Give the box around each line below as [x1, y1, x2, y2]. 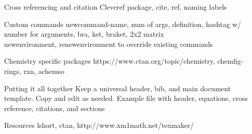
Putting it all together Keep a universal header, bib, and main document [4, 83, 231, 93]
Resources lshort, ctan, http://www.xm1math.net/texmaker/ [4, 120, 194, 130]
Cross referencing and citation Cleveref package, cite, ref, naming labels [4, 2, 227, 12]
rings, [4, 65, 21, 76]
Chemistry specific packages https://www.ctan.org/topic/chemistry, [4, 56, 215, 66]
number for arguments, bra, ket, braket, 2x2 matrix [4, 29, 164, 39]
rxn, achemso [23, 65, 65, 76]
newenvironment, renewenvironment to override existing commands [4, 38, 213, 49]
